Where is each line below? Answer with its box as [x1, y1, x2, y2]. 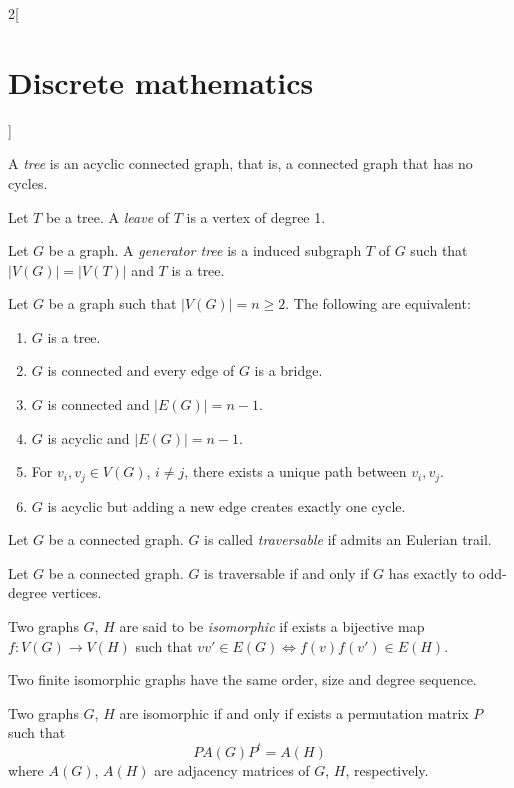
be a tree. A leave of [45, 206, 170, 227]
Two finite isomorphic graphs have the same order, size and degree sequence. [8, 669, 477, 690]
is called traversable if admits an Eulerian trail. [204, 529, 492, 550]
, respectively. [345, 759, 429, 780]
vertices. [51, 582, 102, 603]
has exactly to [388, 562, 475, 583]
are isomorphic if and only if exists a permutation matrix [119, 702, 469, 723]
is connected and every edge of [47, 360, 235, 381]
